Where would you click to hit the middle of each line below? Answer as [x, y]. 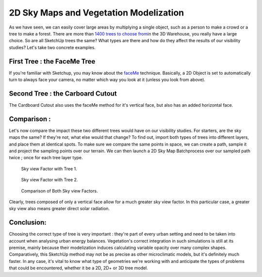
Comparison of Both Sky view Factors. [59, 191]
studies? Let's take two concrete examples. [52, 47]
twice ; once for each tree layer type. [46, 158]
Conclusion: [28, 222]
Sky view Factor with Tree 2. [49, 180]
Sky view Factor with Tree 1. [49, 169]
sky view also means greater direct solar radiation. [59, 209]
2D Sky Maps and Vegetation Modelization [97, 13]
